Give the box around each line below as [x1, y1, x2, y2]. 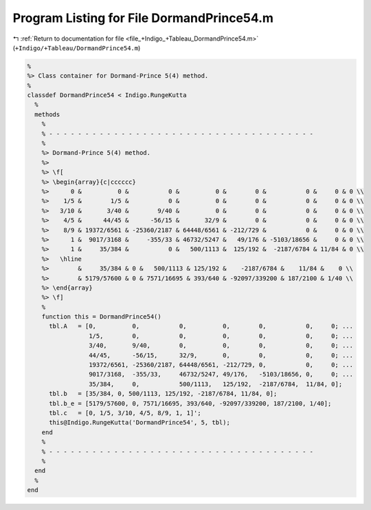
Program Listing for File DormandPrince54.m [12, 10, 274, 25]
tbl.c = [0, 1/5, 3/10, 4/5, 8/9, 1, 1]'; [49, 409, 202, 416]
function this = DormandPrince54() [41, 313, 161, 321]
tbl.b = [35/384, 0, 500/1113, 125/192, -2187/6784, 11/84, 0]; [49, 390, 278, 398]
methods [34, 110, 60, 118]
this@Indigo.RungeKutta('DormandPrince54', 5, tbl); [49, 418, 230, 427]
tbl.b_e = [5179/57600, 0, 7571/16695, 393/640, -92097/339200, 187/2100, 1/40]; [49, 399, 332, 407]
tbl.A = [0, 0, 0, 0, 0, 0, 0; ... [49, 322, 354, 330]
